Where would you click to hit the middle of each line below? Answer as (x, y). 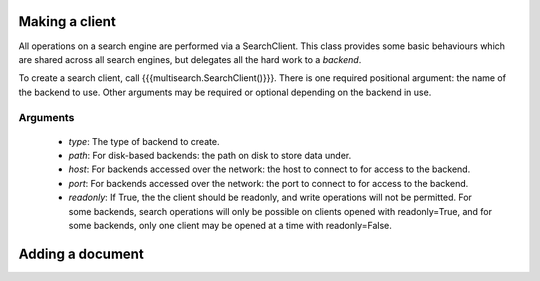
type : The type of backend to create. (144, 141)
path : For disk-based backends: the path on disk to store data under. (210, 156)
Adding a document (81, 253)
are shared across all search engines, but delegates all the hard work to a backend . (190, 59)
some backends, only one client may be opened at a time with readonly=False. (230, 225)
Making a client (67, 21)
